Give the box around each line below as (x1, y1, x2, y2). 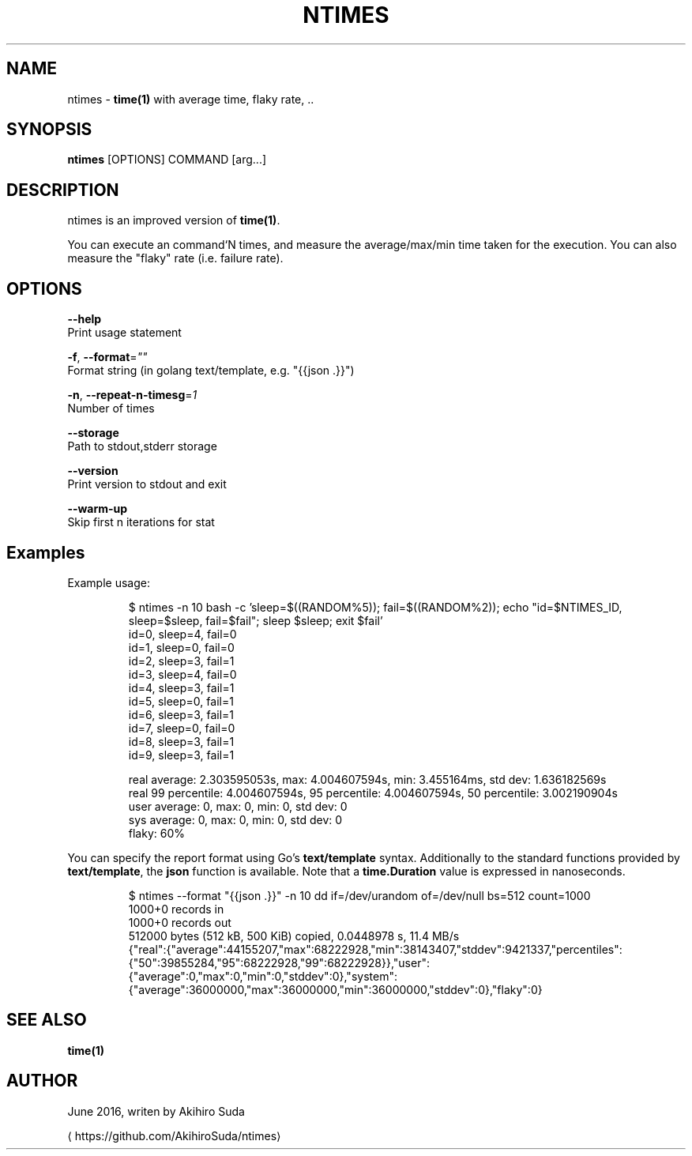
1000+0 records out (128, 915, 231, 929)
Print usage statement (67, 326, 182, 340)
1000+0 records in (128, 902, 224, 916)
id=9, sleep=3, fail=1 (128, 747, 235, 762)
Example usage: (67, 575, 150, 589)
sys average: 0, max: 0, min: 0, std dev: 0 (128, 812, 343, 827)
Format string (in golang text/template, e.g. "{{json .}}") (67, 363, 355, 378)
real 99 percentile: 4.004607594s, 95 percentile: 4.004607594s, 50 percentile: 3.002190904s (128, 785, 618, 800)
